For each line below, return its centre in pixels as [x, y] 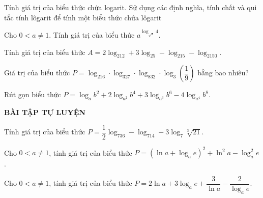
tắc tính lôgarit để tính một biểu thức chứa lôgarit [83, 17]
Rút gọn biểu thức [33, 94]
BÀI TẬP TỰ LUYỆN [45, 112]
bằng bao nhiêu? [223, 73]
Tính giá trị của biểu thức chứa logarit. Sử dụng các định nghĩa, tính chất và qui [130, 7]
